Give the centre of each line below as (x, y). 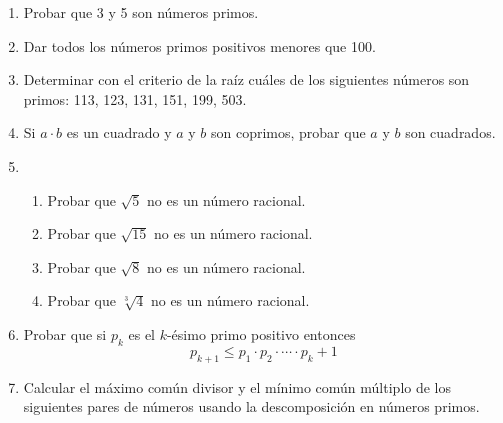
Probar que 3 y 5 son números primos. (141, 12)
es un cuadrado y (119, 132)
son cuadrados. (450, 132)
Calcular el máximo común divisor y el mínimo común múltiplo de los (237, 386)
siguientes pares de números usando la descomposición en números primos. (251, 406)
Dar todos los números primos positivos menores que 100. (199, 45)
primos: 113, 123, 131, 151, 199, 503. (135, 98)
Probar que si (65, 333)
